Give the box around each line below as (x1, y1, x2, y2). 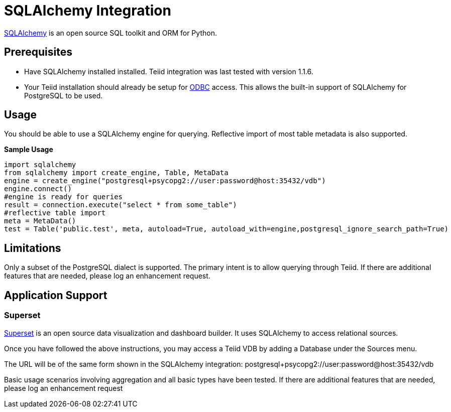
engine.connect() (4, 185, 72, 193)
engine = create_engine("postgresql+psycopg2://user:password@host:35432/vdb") (4, 177, 326, 185)
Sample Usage (4, 145, 53, 154)
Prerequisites (4, 46, 72, 59)
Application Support (4, 289, 107, 302)
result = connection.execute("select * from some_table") (4, 201, 237, 209)
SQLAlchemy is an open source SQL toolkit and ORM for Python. (4, 28, 217, 37)
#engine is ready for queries (4, 193, 123, 201)
